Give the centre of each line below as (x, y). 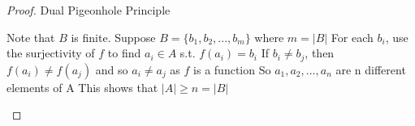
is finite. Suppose (113, 37)
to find (124, 53)
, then (320, 53)
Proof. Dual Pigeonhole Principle (89, 10)
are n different (371, 69)
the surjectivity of (51, 53)
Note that (31, 37)
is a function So (232, 69)
